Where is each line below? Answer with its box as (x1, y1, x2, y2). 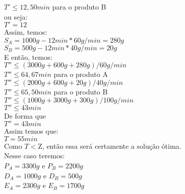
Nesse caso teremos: (4, 150, 65, 161)
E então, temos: (4, 51, 52, 62)
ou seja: (4, 11, 28, 22)
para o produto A (53, 69, 108, 79)
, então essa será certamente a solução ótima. (42, 140, 181, 151)
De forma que (4, 110, 46, 121)
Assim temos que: (4, 126, 58, 136)
